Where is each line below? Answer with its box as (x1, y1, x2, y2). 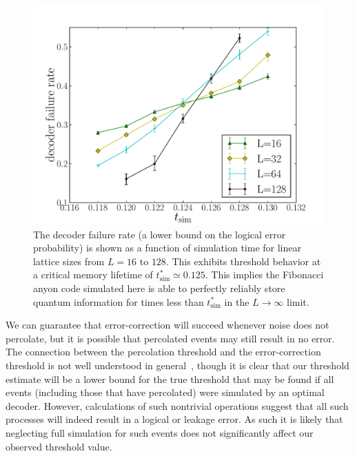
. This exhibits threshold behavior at (165, 253, 321, 268)
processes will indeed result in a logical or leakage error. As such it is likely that (6, 412, 343, 426)
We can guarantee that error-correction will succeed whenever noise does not (6, 318, 329, 332)
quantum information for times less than (33, 294, 204, 309)
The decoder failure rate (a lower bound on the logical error (33, 227, 286, 241)
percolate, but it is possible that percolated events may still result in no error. (6, 331, 335, 345)
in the (224, 294, 250, 309)
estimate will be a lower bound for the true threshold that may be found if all (6, 371, 334, 386)
